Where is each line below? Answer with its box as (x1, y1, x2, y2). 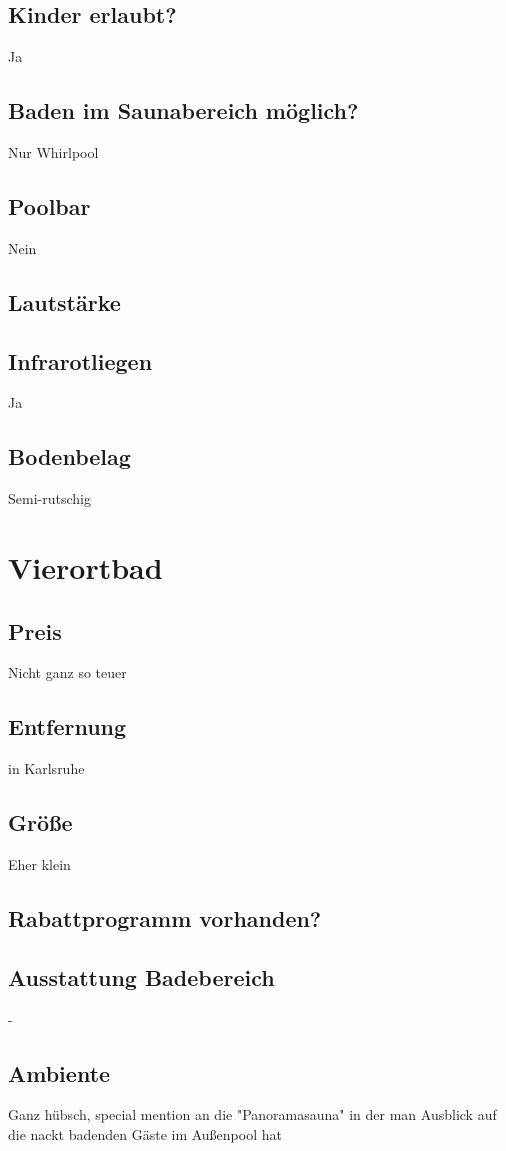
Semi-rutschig (8, 488, 91, 509)
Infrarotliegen (8, 345, 153, 376)
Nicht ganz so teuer (8, 662, 127, 683)
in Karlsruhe (8, 758, 85, 779)
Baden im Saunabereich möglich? (8, 95, 359, 126)
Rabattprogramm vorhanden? (8, 902, 322, 933)
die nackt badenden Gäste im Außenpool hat (8, 1123, 282, 1144)
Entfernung (8, 711, 127, 742)
